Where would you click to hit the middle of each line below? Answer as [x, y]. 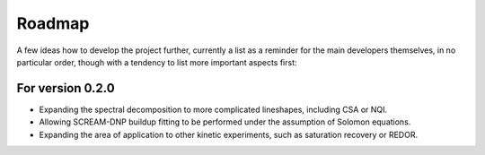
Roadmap [53, 23]
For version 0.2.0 [66, 88]
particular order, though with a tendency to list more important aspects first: [157, 62]
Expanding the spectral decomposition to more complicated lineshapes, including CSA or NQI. [213, 109]
